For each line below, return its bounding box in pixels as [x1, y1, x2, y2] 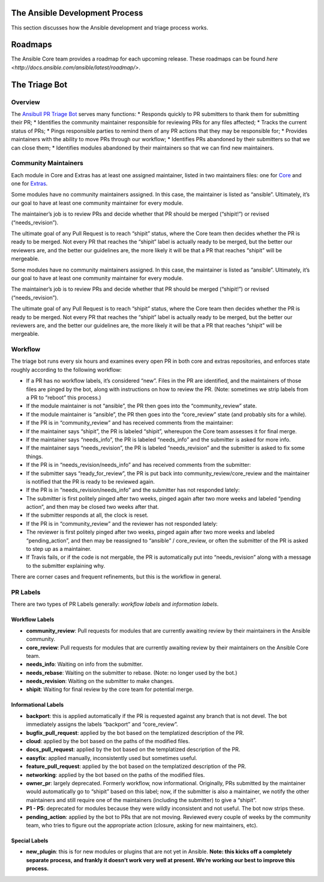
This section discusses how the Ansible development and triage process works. [11, 24, 209, 31]
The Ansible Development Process [11, 8, 143, 18]
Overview [11, 98, 40, 106]
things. [26, 452, 43, 460]
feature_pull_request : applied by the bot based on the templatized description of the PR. [26, 763, 247, 770]
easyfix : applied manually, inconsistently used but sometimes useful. [26, 754, 197, 761]
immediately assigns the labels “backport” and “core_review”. [26, 721, 178, 728]
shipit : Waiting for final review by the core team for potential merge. [26, 686, 194, 693]
